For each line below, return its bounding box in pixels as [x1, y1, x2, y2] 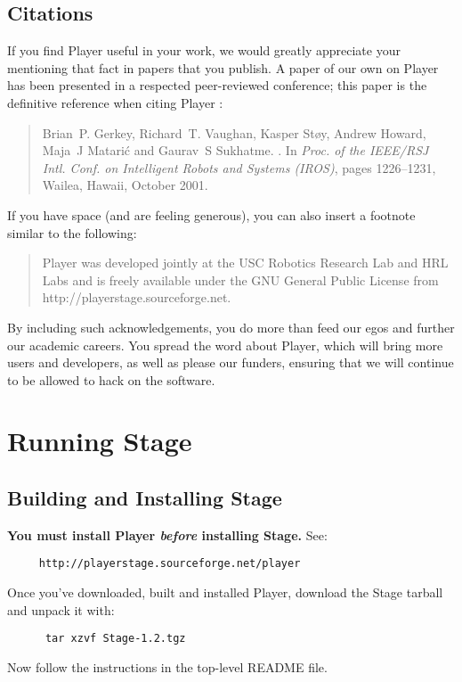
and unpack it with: [7, 600, 115, 619]
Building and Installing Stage [7, 484, 282, 512]
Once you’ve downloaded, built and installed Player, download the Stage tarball [7, 583, 443, 602]
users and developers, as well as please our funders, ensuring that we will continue [7, 353, 454, 372]
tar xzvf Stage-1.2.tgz [45, 632, 186, 645]
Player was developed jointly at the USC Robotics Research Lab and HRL [42, 253, 449, 272]
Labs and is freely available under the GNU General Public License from [42, 270, 439, 289]
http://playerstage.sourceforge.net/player [38, 557, 301, 571]
